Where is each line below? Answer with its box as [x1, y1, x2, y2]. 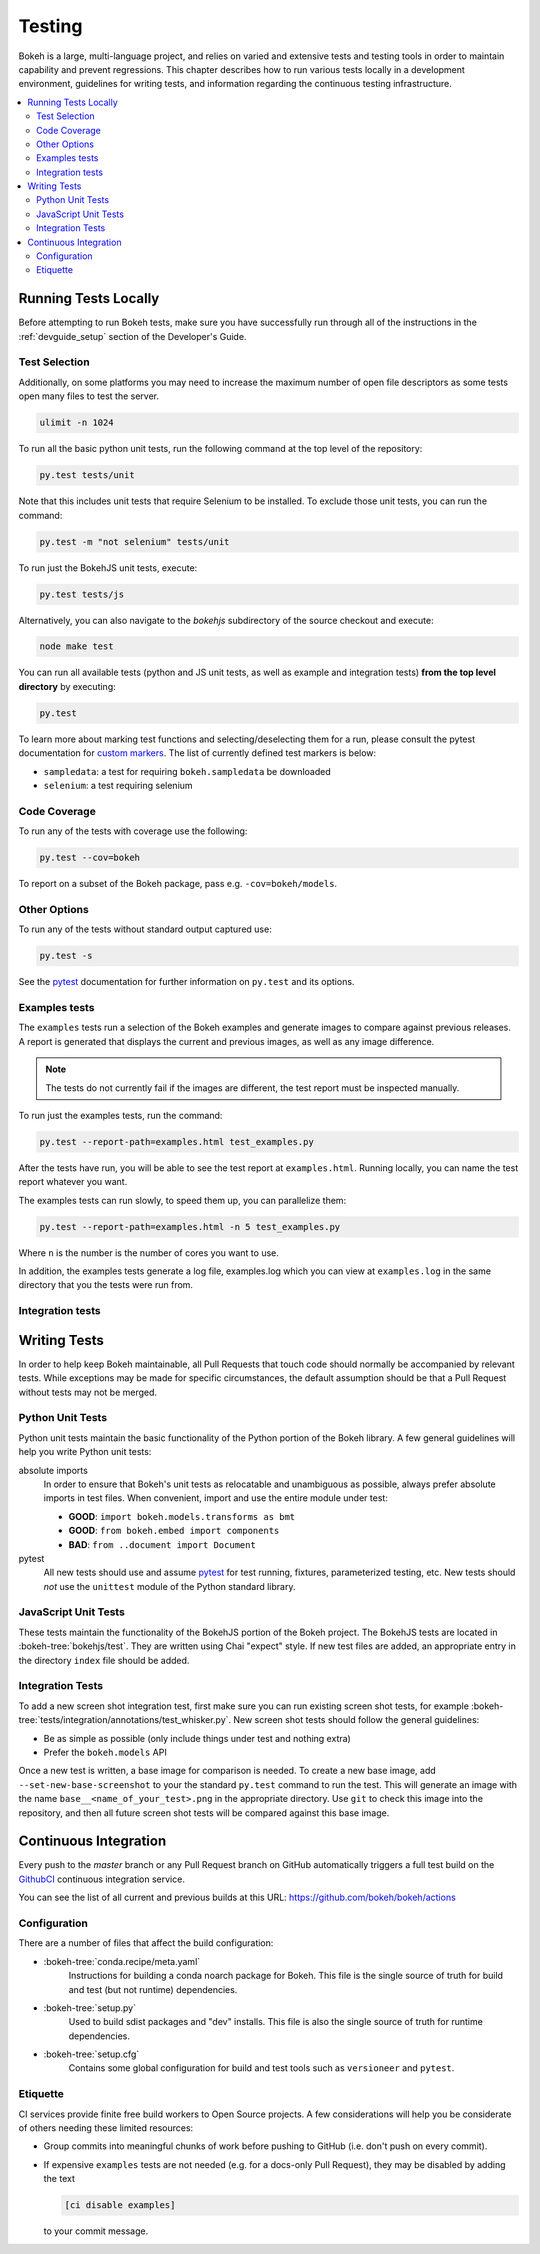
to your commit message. [43, 2225, 149, 2237]
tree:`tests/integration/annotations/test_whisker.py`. [18, 1714, 232, 1726]
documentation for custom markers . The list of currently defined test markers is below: [18, 747, 377, 759]
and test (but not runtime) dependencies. [68, 1983, 238, 1995]
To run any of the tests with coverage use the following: [18, 825, 248, 837]
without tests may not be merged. [18, 1386, 158, 1398]
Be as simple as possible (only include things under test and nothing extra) [43, 1732, 352, 1744]
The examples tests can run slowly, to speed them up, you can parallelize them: [18, 1194, 347, 1206]
